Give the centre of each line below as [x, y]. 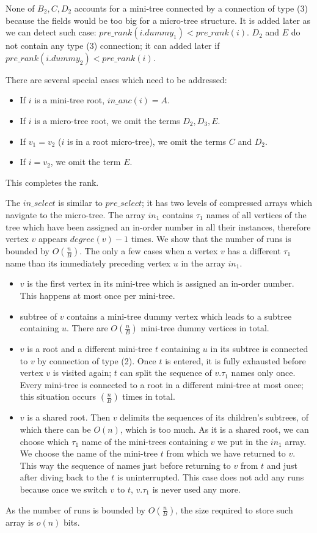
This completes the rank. [52, 182]
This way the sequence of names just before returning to [125, 465]
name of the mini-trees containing [144, 441]
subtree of [38, 316]
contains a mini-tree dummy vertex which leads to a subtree [179, 316]
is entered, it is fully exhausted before [235, 360]
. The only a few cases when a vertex [149, 250]
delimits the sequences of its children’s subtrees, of [214, 417]
